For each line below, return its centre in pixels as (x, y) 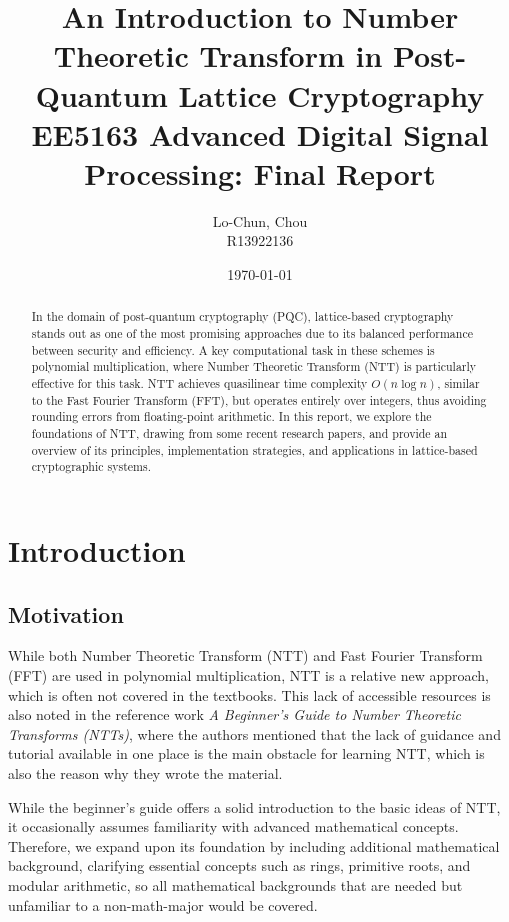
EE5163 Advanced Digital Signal (260, 133)
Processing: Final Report (260, 172)
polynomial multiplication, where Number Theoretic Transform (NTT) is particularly (254, 366)
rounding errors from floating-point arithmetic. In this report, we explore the (231, 416)
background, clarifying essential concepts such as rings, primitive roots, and (239, 865)
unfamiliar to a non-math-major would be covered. (163, 904)
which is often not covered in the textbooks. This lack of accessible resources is (249, 694)
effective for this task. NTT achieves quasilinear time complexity (199, 383)
